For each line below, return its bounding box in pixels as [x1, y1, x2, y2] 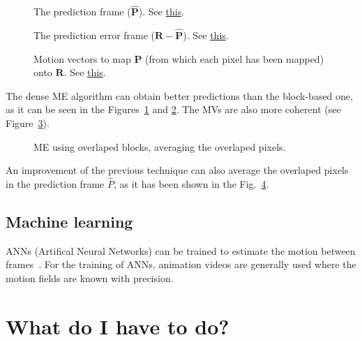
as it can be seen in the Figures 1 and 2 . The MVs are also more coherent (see [6, 102, 341, 117]
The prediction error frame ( [33, 28, 156, 43]
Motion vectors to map [33, 51, 131, 66]
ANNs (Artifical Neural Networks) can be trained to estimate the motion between [6, 243, 356, 258]
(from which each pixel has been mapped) [145, 51, 324, 66]
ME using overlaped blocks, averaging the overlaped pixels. [33, 139, 286, 154]
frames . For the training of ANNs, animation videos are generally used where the [6, 257, 356, 272]
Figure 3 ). [6, 116, 50, 130]
